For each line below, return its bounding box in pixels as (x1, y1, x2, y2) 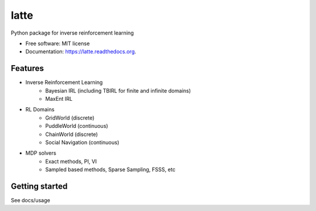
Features (11, 63, 44, 73)
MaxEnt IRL (45, 96, 73, 103)
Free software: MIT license (25, 40, 90, 47)
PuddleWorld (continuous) (45, 122, 108, 130)
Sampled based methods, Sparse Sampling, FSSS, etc (45, 166, 176, 173)
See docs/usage (11, 197, 50, 204)
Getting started (11, 181, 68, 191)
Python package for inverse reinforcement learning (11, 29, 134, 36)
